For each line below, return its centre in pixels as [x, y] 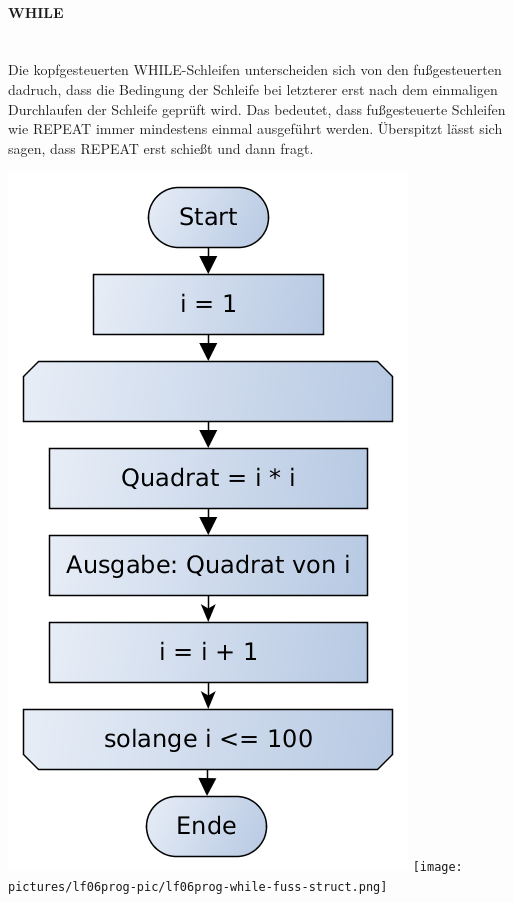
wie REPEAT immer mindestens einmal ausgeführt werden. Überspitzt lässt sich [255, 128]
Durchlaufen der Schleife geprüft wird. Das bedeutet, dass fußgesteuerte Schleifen [257, 108]
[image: [437, 867]
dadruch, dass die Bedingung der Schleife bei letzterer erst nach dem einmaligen [253, 88]
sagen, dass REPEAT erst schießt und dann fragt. [161, 147]
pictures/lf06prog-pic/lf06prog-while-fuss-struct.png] [198, 887]
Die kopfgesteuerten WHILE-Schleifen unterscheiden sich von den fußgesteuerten [255, 69]
